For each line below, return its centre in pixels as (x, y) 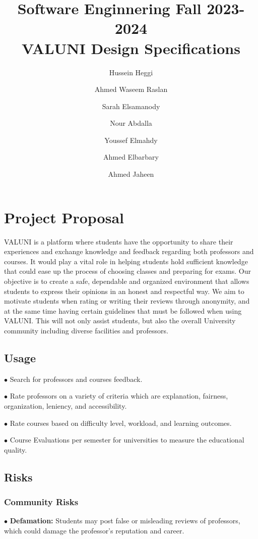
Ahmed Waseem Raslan (131, 89)
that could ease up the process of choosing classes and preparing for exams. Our (128, 271)
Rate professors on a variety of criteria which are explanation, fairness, (119, 396)
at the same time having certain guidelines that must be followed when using (123, 310)
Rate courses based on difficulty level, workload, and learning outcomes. (121, 423)
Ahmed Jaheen (131, 174)
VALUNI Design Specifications (131, 48)
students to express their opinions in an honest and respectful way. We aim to (124, 291)
